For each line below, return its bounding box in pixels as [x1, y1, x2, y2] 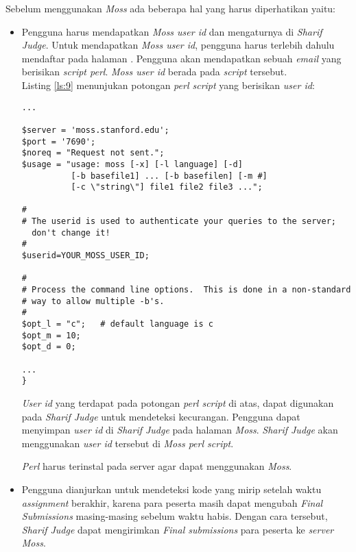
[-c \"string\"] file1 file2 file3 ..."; [71, 182, 263, 192]
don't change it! [32, 227, 110, 238]
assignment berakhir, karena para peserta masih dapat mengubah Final [21, 495, 323, 510]
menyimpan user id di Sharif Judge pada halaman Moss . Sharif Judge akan [21, 423, 338, 437]
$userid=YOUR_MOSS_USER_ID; [21, 251, 150, 261]
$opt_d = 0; [21, 342, 76, 352]
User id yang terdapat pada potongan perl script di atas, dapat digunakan [21, 395, 334, 410]
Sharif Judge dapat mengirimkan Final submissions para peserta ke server [21, 522, 334, 536]
